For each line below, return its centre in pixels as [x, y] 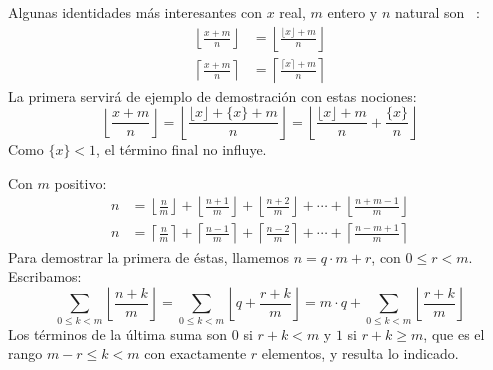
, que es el [454, 333]
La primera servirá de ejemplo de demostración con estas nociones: [212, 95]
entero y [352, 12]
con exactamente [195, 353]
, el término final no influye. [181, 149]
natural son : [437, 12]
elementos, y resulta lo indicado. [360, 353]
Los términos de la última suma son [118, 333]
